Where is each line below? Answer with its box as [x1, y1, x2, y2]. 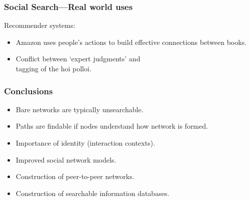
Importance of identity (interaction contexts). [15, 138, 155, 148]
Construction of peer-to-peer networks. [15, 171, 134, 182]
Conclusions [4, 84, 53, 97]
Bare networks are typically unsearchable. [15, 104, 143, 114]
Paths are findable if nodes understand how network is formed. [15, 121, 208, 131]
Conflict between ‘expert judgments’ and [15, 53, 140, 64]
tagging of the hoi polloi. [15, 63, 91, 73]
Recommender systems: [4, 20, 75, 30]
